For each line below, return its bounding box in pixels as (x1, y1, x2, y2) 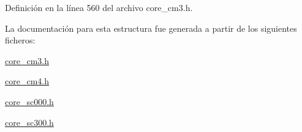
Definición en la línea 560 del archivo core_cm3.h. (5, 1, 193, 13)
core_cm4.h (5, 75, 49, 87)
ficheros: (5, 34, 36, 46)
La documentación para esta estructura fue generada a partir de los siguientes (5, 21, 297, 34)
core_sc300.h (5, 116, 54, 128)
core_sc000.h (5, 95, 54, 108)
